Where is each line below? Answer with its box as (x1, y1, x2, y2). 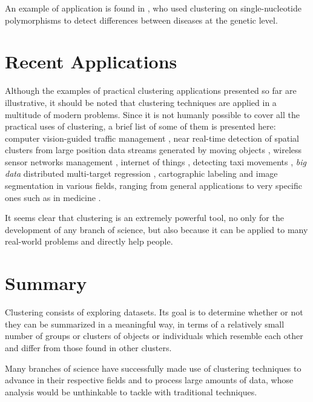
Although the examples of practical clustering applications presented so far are (5, 84, 297, 97)
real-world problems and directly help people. (5, 235, 173, 248)
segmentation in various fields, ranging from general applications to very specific (5, 179, 302, 192)
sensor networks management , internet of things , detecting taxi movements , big (5, 155, 306, 168)
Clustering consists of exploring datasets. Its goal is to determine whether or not (5, 306, 303, 318)
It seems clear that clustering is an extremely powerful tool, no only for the (5, 211, 284, 224)
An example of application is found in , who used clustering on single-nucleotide (5, 2, 301, 14)
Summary (5, 271, 87, 295)
